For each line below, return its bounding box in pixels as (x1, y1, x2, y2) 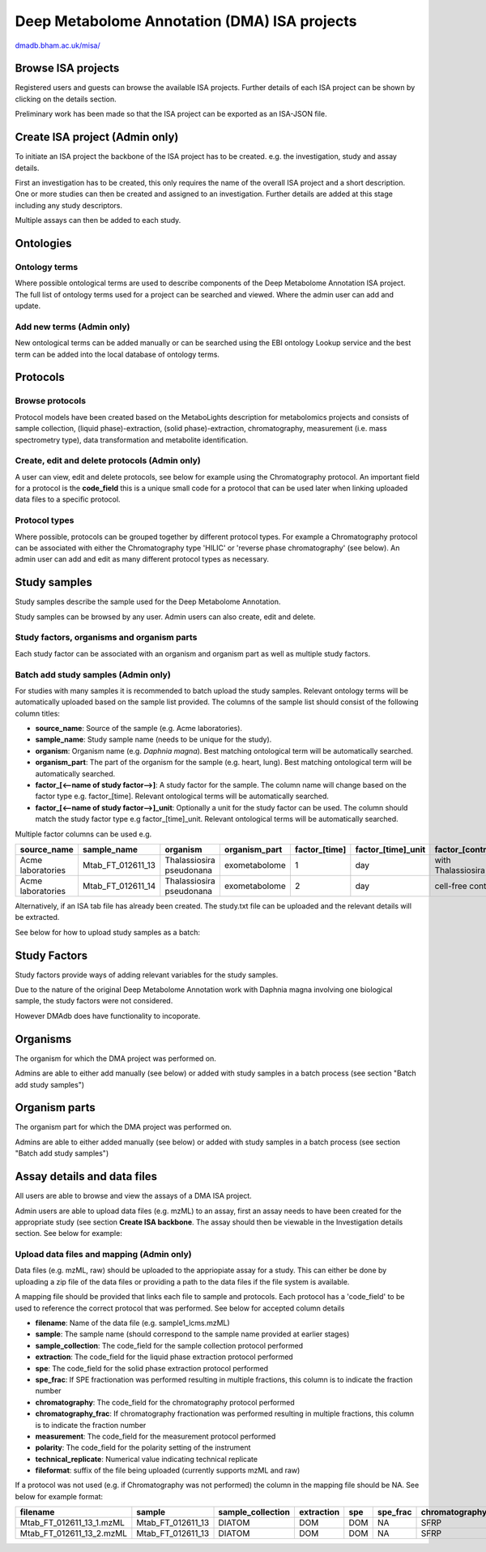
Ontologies (15, 236, 72, 250)
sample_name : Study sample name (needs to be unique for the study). (35, 734, 272, 745)
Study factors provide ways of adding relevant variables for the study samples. (15, 969, 279, 980)
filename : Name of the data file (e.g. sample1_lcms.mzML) (35, 1318, 230, 1328)
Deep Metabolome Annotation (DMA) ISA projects (15, 12, 357, 30)
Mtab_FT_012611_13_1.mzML (19, 1517, 126, 1528)
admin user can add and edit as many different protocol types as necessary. (15, 554, 270, 564)
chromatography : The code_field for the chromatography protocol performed (35, 1397, 295, 1407)
